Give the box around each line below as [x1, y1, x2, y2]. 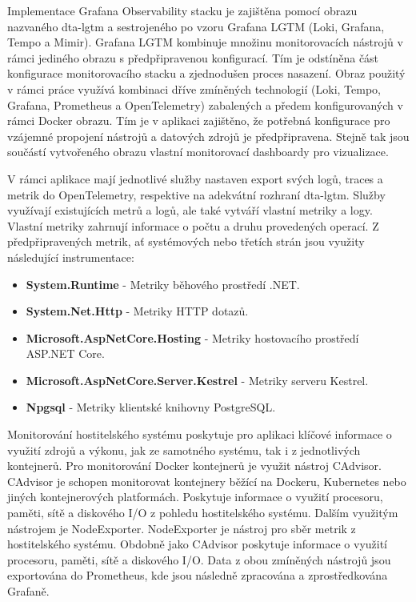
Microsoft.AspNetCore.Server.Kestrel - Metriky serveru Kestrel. [26, 371, 369, 388]
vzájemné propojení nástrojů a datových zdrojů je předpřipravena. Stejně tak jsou [7, 127, 410, 144]
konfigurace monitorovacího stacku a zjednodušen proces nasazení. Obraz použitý [7, 65, 406, 82]
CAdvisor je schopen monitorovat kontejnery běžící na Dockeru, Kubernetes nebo [7, 472, 406, 489]
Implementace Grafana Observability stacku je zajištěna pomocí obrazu [7, 2, 358, 18]
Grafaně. [7, 583, 50, 599]
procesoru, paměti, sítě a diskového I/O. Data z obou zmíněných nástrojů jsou [7, 551, 391, 568]
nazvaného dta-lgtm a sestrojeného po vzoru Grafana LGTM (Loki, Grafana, [7, 18, 385, 34]
